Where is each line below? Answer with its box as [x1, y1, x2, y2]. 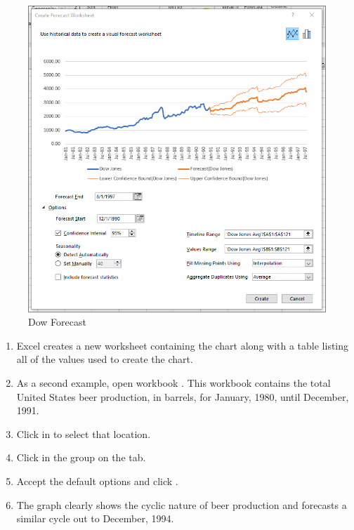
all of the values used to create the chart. [16, 352, 193, 366]
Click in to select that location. [16, 426, 151, 441]
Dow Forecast [28, 314, 86, 329]
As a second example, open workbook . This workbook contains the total [16, 376, 331, 390]
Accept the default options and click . [16, 474, 178, 489]
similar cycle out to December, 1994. [16, 511, 174, 526]
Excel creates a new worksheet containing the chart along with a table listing [16, 338, 349, 352]
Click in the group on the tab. [16, 450, 146, 465]
